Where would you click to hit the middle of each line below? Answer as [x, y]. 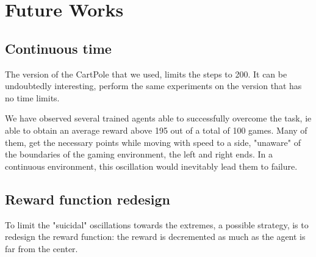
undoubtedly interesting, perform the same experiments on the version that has [153, 86]
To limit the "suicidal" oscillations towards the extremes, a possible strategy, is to [157, 224]
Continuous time [58, 48]
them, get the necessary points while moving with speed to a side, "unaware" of [153, 142]
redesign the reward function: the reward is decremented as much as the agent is [155, 237]
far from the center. [41, 248]
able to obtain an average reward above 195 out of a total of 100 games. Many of [156, 130]
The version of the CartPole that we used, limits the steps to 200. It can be [146, 74]
